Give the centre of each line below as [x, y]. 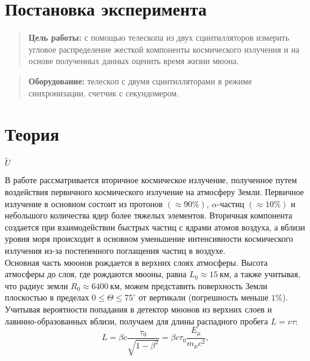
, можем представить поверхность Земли [193, 285]
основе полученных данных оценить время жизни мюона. [134, 61]
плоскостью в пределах [47, 297]
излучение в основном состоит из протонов [84, 203]
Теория [32, 134]
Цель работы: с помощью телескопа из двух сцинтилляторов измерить [159, 37]
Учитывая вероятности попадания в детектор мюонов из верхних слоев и [139, 309]
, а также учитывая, [265, 274]
